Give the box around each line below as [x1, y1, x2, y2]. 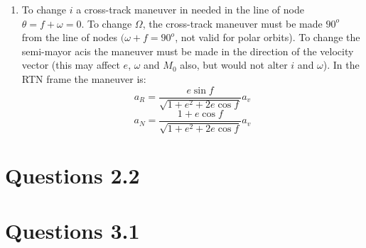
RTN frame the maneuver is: [21, 71, 146, 86]
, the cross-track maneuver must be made [142, 16, 323, 30]
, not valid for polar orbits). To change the [175, 30, 360, 45]
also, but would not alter [180, 57, 288, 72]
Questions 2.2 [5, 160, 140, 189]
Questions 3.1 [5, 216, 140, 245]
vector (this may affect [21, 57, 120, 72]
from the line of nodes [21, 30, 118, 45]
